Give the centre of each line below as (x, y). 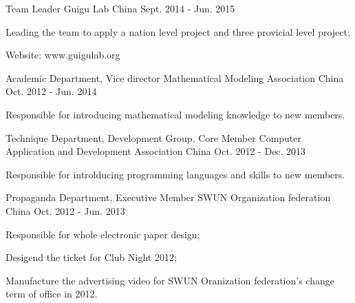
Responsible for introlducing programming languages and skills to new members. (175, 174)
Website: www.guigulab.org (63, 55)
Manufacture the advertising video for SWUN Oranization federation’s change (170, 280)
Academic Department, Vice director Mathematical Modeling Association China (175, 77)
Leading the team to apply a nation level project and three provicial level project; (178, 31)
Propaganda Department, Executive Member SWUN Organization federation (168, 197)
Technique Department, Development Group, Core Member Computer (154, 137)
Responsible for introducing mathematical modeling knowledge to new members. (175, 114)
